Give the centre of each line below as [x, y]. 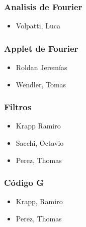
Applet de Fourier [41, 48]
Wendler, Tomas [41, 84]
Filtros [18, 107]
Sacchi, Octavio [40, 143]
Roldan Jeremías [41, 67]
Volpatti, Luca [38, 26]
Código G [24, 183]
